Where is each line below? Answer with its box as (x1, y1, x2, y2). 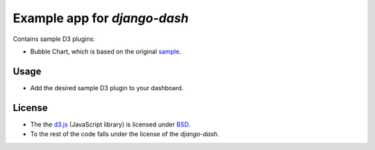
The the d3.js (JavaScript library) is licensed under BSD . (30, 120, 191, 128)
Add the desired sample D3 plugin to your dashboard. (30, 83, 184, 92)
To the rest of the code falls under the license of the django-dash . (30, 130, 219, 138)
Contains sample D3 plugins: (12, 35, 95, 43)
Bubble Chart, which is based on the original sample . (30, 47, 182, 56)
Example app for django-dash (12, 10, 189, 26)
